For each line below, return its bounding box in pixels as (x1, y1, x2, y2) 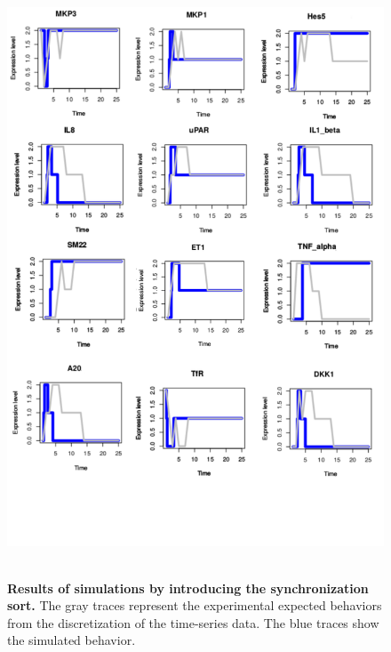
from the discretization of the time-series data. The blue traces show (7, 613, 379, 632)
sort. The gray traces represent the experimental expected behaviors (7, 596, 382, 615)
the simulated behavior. (7, 631, 136, 649)
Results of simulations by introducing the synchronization (7, 578, 369, 597)
